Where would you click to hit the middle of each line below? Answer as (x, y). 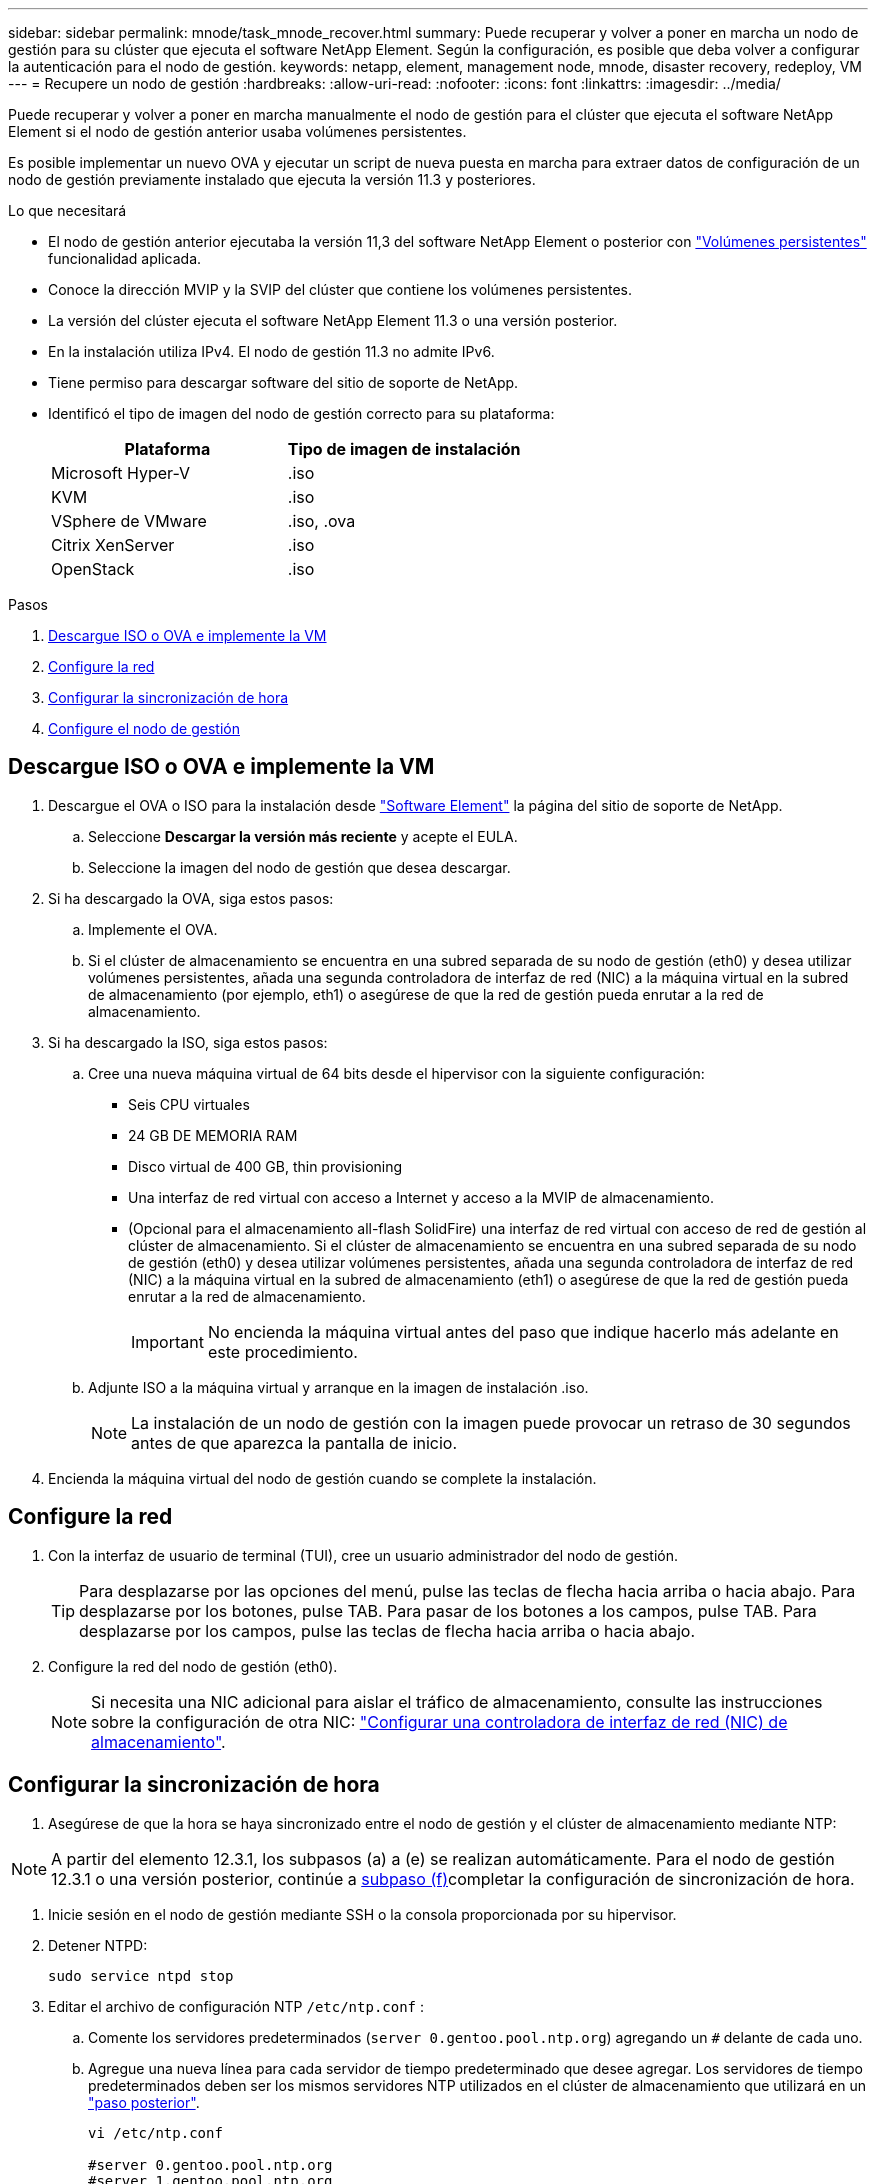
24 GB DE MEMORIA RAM (213, 1135)
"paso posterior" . (144, 2102)
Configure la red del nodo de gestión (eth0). (193, 1666)
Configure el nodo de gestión (144, 728)
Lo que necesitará (67, 210)
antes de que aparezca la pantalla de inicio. (294, 1442)
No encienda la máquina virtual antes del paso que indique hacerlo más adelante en (523, 1331)
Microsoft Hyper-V (121, 473)
